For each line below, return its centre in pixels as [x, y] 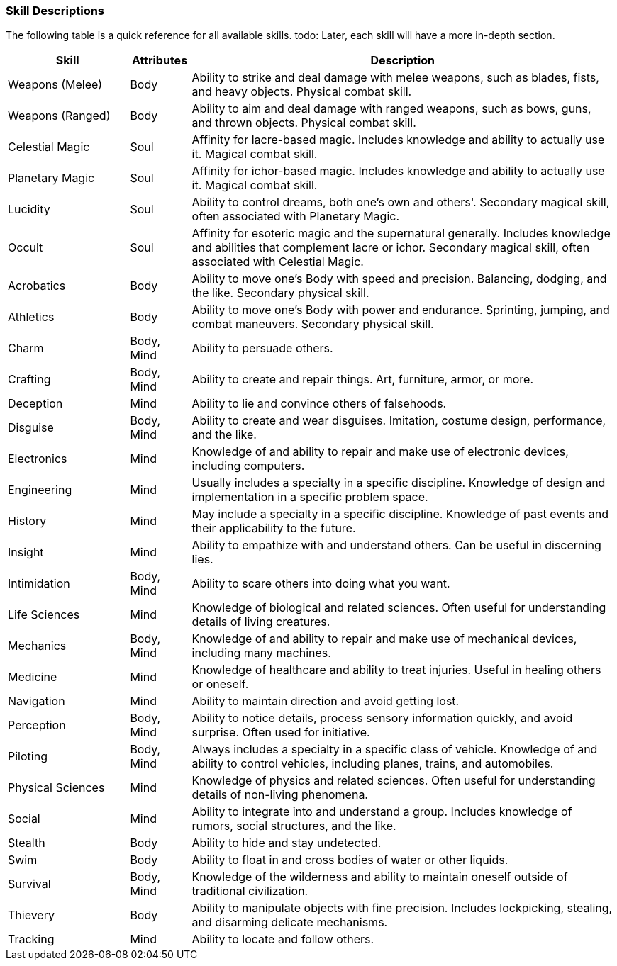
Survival [29, 884]
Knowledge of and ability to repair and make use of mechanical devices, [384, 639]
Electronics [38, 459]
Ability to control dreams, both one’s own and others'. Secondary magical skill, [401, 202]
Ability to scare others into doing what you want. [321, 584]
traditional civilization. [250, 891]
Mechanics [37, 646]
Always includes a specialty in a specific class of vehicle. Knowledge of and [395, 749]
